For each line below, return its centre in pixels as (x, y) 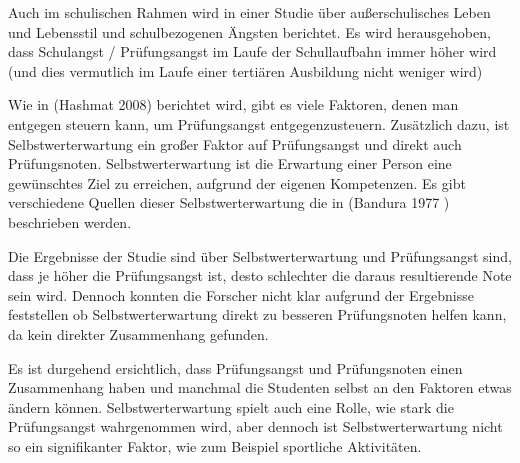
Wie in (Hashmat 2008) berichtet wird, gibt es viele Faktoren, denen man (233, 104)
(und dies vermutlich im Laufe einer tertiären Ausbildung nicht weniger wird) (245, 70)
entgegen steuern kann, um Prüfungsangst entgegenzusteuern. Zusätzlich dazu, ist (259, 123)
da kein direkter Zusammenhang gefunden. (138, 333)
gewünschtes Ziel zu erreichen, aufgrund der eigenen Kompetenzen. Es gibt (237, 182)
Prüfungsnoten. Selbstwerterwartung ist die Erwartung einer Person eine (230, 163)
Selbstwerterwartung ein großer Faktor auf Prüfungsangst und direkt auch (235, 143)
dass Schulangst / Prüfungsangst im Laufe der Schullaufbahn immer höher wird (252, 51)
